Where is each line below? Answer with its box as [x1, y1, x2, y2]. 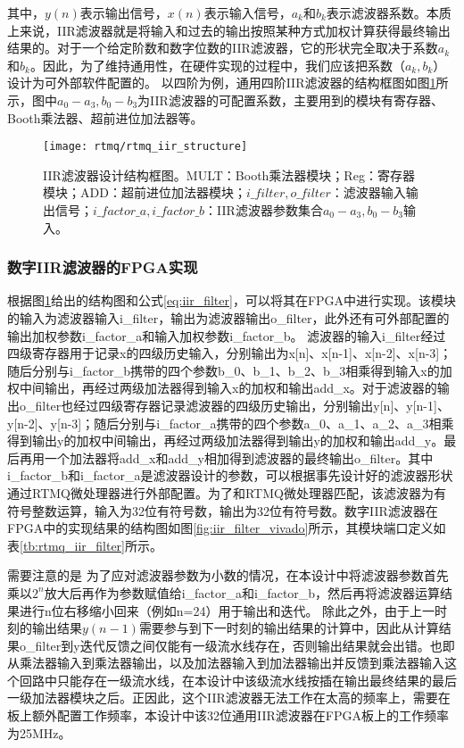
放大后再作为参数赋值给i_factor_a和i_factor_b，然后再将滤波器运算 [44, 583, 441, 602]
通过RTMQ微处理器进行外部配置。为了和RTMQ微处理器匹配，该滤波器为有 [7, 483, 446, 502]
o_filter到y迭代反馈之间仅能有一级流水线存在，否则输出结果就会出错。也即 [19, 636, 455, 654]
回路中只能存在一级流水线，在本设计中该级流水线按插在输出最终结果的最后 [19, 670, 457, 689]
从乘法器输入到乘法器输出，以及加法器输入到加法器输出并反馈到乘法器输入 [7, 653, 444, 672]
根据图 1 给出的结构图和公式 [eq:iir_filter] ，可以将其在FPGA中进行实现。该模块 [7, 291, 457, 310]
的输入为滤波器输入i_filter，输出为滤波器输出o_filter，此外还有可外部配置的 [7, 309, 450, 327]
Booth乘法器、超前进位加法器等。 [7, 108, 203, 127]
